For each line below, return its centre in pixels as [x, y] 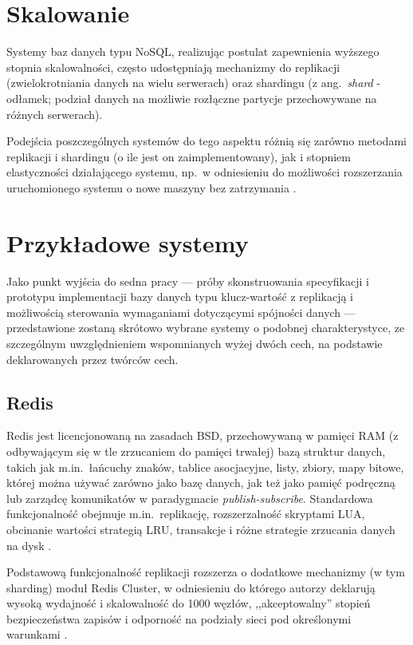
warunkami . [37, 634]
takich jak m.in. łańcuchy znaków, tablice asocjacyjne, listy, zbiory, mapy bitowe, [205, 467]
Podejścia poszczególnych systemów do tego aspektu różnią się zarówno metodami [206, 141]
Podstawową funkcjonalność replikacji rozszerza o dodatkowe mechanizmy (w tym [206, 572]
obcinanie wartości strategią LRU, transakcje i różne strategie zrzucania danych [201, 529]
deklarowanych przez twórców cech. [92, 359]
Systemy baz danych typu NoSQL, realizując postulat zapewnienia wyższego [193, 51]
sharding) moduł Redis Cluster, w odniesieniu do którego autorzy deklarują [191, 587]
